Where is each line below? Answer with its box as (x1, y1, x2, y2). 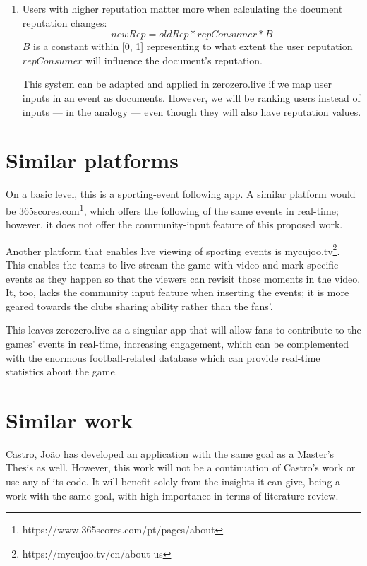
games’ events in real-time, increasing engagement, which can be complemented (6, 336, 349, 350)
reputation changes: (22, 15, 107, 30)
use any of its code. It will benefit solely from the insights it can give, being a (6, 474, 341, 489)
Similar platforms (6, 146, 179, 175)
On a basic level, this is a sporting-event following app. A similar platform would (6, 187, 356, 201)
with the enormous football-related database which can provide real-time (6, 350, 320, 365)
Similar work (6, 405, 133, 434)
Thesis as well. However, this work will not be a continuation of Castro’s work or (6, 460, 356, 475)
